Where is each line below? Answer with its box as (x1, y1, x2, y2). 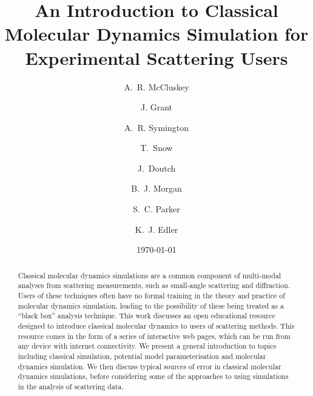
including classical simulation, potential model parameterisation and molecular (18, 351, 266, 361)
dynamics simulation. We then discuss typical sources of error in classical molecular (18, 361, 281, 371)
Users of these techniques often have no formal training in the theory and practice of (18, 290, 285, 300)
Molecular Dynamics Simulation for (4, 21, 309, 46)
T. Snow (140, 141, 173, 154)
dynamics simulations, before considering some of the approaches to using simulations (18, 371, 289, 381)
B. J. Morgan (131, 182, 182, 195)
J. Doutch (137, 161, 176, 174)
